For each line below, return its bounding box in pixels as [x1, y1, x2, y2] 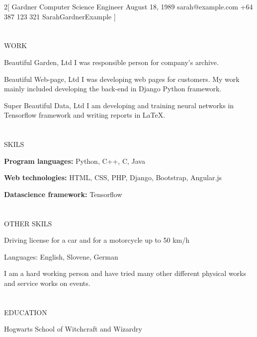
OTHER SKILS [4, 218, 52, 228]
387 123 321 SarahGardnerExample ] [4, 11, 116, 21]
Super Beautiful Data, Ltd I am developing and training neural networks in [4, 100, 234, 110]
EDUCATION [4, 307, 47, 317]
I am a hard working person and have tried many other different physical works [4, 268, 247, 278]
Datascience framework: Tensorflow [4, 189, 122, 199]
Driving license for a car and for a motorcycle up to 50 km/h [4, 235, 190, 245]
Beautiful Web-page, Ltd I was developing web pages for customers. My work [4, 73, 240, 84]
